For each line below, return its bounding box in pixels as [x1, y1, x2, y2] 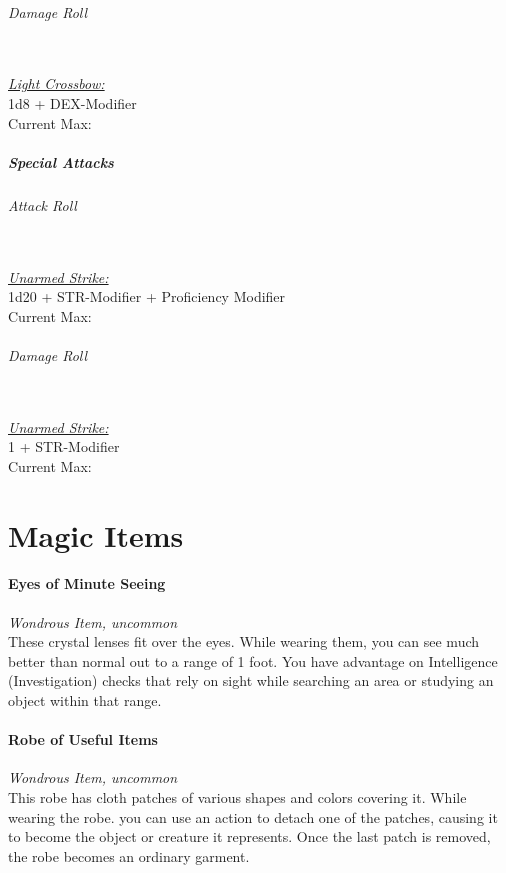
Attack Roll [8, 194, 77, 215]
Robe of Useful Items [8, 729, 158, 750]
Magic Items [8, 514, 184, 555]
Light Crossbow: [8, 73, 105, 94]
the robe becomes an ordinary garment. [8, 845, 250, 866]
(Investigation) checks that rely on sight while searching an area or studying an [8, 670, 494, 691]
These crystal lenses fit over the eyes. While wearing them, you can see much [8, 631, 480, 652]
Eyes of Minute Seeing [8, 573, 166, 594]
